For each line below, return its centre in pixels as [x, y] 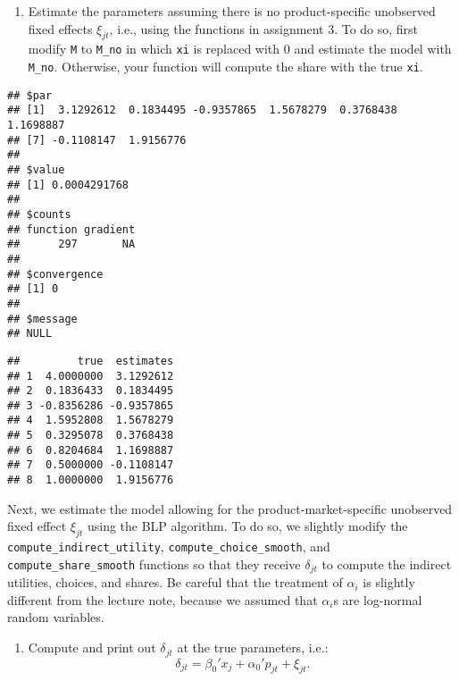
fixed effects [60, 28]
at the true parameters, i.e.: [253, 647]
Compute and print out [92, 647]
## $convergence [55, 274]
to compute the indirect [387, 563]
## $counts [39, 214]
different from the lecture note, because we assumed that [163, 599]
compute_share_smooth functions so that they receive [154, 563]
